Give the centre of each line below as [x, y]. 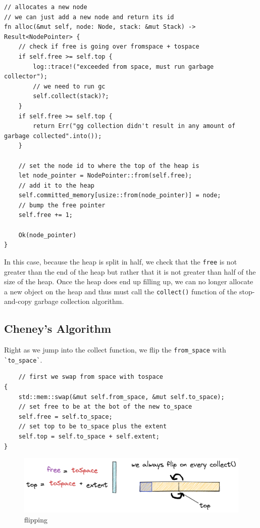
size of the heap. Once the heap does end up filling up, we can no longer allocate [129, 281]
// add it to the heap [56, 185]
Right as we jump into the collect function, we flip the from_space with [115, 350]
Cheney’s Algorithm [58, 328]
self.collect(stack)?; [71, 96]
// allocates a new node [46, 7]
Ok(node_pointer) [47, 235]
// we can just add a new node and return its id [89, 17]
